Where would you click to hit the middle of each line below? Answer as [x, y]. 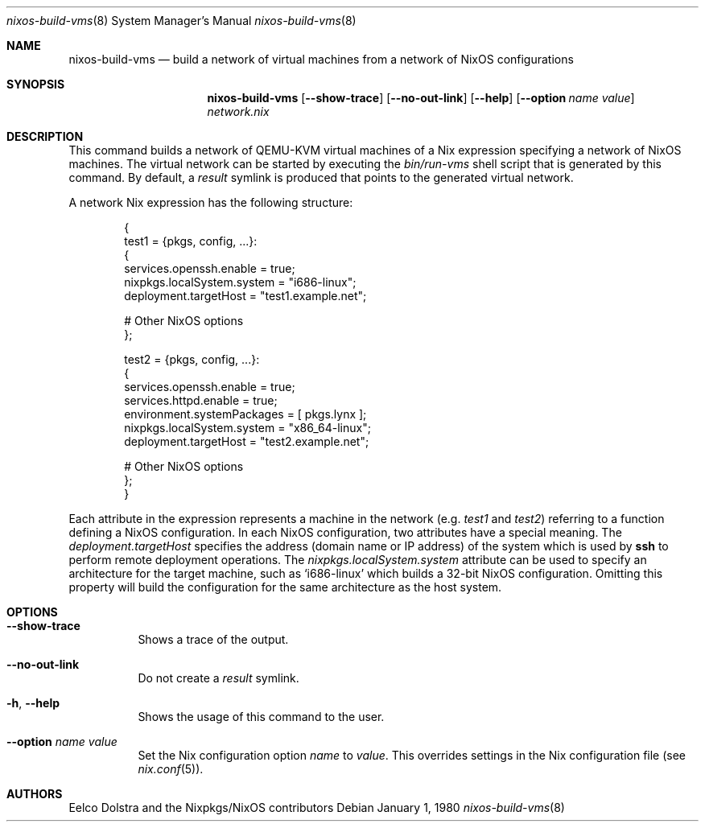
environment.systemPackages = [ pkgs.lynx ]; [245, 414]
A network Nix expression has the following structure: [211, 202]
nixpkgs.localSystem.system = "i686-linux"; [240, 282]
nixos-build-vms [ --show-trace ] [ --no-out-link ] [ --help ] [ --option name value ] [421, 98]
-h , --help [33, 703]
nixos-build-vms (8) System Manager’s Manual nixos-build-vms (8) [181, 21]
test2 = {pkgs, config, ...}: [192, 359]
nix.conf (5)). [171, 769]
